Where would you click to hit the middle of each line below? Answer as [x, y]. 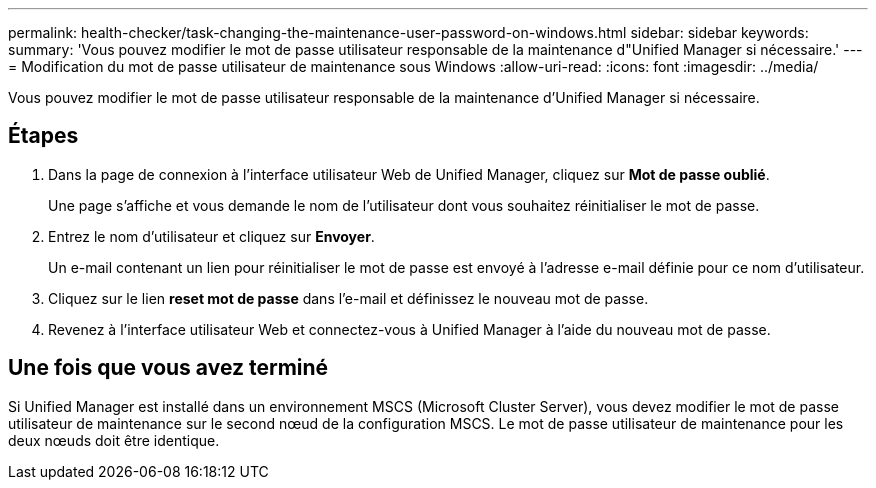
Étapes [43, 136]
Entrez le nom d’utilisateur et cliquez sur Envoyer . [211, 236]
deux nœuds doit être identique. [114, 440]
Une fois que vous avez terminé [168, 368]
